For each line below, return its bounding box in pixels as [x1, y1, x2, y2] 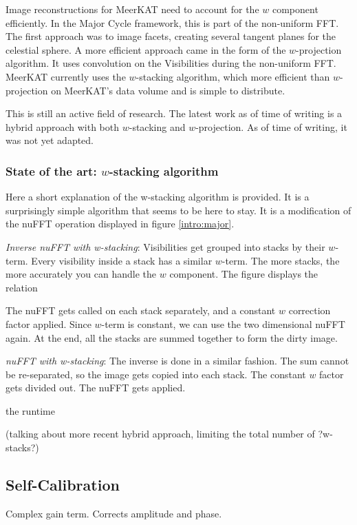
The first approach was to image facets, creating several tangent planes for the [6, 29, 336, 43]
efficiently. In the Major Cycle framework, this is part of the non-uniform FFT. [6, 15, 339, 30]
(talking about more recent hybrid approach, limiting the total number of [6, 426, 315, 441]
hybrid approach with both [6, 119, 120, 134]
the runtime [6, 403, 55, 418]
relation [6, 280, 38, 294]
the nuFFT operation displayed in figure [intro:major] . [6, 216, 235, 231]
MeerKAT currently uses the [6, 69, 126, 83]
